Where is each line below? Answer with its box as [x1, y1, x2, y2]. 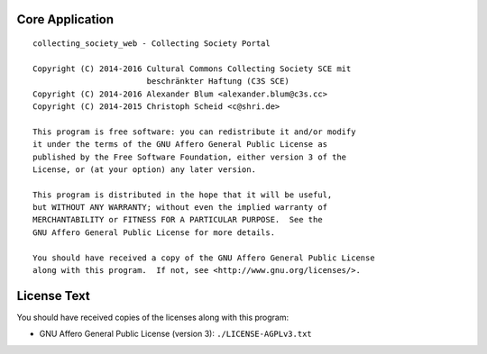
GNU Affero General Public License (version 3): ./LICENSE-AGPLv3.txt [39, 329, 313, 340]
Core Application [16, 12, 115, 27]
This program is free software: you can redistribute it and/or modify [32, 126, 356, 137]
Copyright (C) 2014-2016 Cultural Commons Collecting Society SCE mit [32, 63, 352, 74]
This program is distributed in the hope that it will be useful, [32, 189, 333, 200]
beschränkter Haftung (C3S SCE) [146, 77, 290, 86]
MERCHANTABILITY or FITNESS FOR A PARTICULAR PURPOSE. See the [32, 214, 324, 225]
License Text [16, 288, 90, 304]
